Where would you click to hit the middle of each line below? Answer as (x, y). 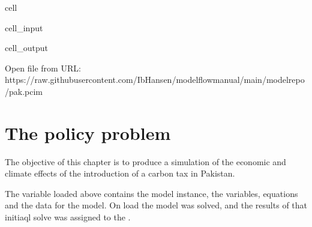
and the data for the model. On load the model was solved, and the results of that (156, 205)
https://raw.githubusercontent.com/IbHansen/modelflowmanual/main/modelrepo (155, 80)
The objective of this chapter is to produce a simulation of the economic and (145, 161)
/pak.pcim (24, 91)
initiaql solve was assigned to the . (68, 217)
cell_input (24, 27)
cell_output (26, 48)
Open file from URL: (43, 68)
